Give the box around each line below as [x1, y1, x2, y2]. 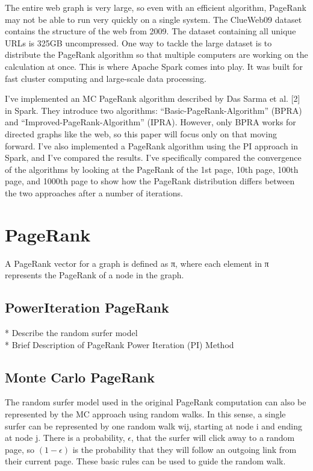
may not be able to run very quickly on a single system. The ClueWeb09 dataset [5, 13, 302, 25]
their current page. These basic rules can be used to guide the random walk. [5, 455, 286, 467]
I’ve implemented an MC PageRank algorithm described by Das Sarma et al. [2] [5, 92, 300, 105]
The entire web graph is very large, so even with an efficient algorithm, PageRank [5, 1, 306, 13]
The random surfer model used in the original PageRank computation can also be [5, 396, 306, 408]
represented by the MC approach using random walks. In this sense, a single [5, 408, 286, 420]
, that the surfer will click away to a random [131, 431, 295, 444]
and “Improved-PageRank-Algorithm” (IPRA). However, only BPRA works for [5, 116, 296, 128]
